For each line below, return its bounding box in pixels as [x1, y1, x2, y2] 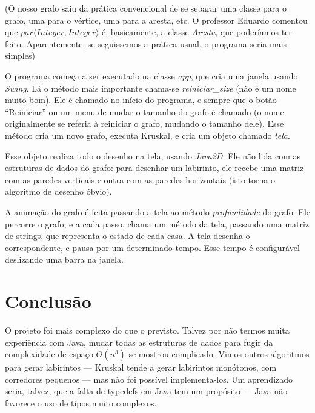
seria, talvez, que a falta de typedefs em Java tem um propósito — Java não [5, 384, 288, 397]
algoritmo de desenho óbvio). [5, 185, 112, 198]
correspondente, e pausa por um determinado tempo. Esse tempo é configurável [5, 241, 300, 254]
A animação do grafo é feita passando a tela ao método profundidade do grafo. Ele [5, 205, 311, 218]
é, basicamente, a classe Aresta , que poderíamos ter [102, 25, 292, 38]
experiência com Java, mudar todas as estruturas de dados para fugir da [5, 335, 273, 348]
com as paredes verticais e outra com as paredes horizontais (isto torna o [5, 173, 275, 186]
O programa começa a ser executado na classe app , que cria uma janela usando [5, 69, 298, 82]
